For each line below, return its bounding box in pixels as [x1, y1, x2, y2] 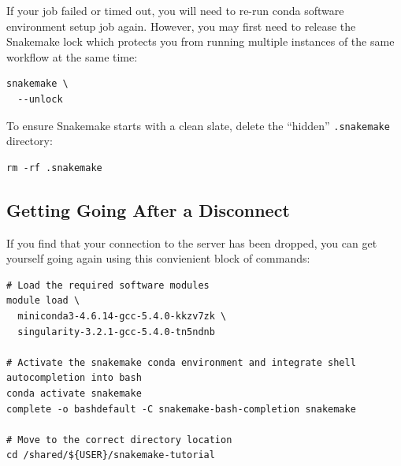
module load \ [6, 295, 80, 307]
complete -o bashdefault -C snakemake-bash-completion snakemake [6, 403, 356, 415]
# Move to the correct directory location [6, 434, 232, 445]
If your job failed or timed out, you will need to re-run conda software [6, 2, 344, 18]
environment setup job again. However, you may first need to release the [6, 17, 356, 34]
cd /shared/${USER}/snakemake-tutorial [6, 449, 215, 461]
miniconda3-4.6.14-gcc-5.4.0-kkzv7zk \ [17, 310, 227, 322]
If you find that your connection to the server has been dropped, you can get [6, 234, 377, 251]
